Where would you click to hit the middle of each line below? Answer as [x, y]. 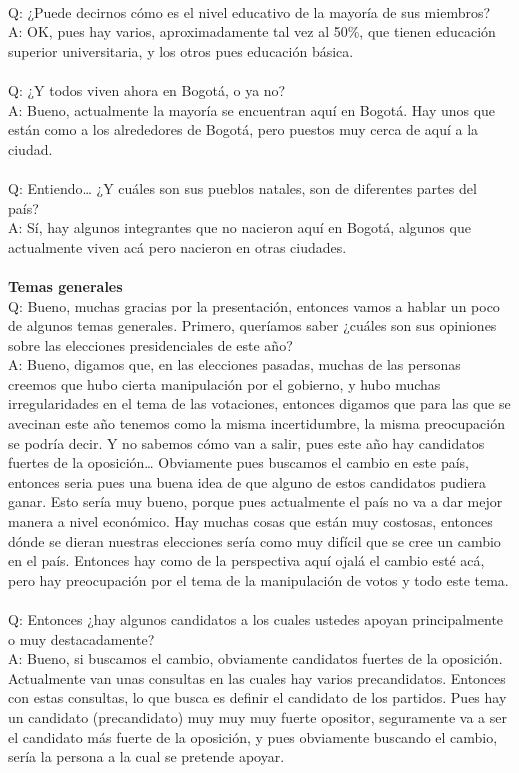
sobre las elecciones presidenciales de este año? [150, 344]
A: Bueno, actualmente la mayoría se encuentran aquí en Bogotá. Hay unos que [252, 109]
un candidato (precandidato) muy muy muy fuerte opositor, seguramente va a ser [257, 716]
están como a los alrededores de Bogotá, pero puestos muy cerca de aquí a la [243, 129]
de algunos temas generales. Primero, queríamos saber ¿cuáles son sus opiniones [252, 325]
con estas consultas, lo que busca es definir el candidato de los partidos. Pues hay [257, 697]
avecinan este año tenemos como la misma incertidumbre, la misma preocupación [256, 423]
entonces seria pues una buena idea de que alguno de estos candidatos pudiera [247, 481]
